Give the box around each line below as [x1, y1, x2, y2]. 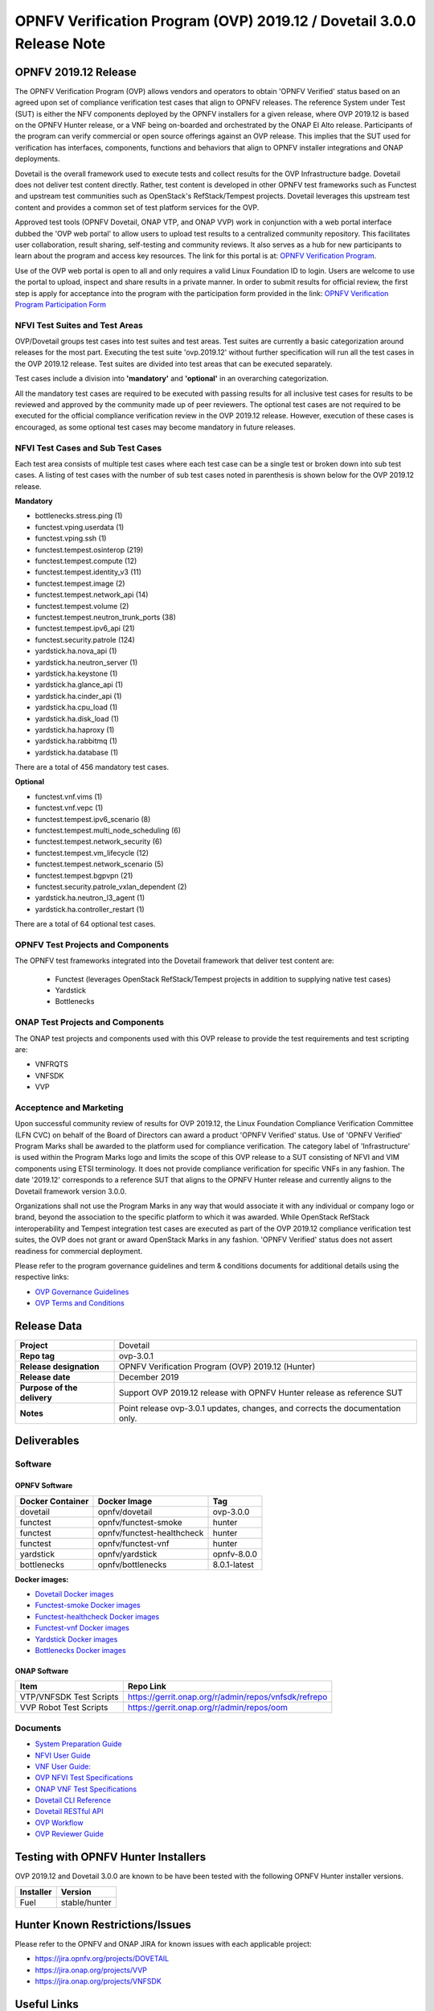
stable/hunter [60, 1897, 112, 1908]
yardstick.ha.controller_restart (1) [35, 904, 145, 914]
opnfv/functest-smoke [97, 1516, 182, 1528]
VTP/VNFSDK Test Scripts [19, 1692, 120, 1703]
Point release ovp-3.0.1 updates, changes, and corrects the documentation [118, 1403, 401, 1414]
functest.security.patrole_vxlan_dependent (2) [35, 882, 187, 891]
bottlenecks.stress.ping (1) [35, 511, 123, 520]
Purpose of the [19, 1382, 78, 1393]
